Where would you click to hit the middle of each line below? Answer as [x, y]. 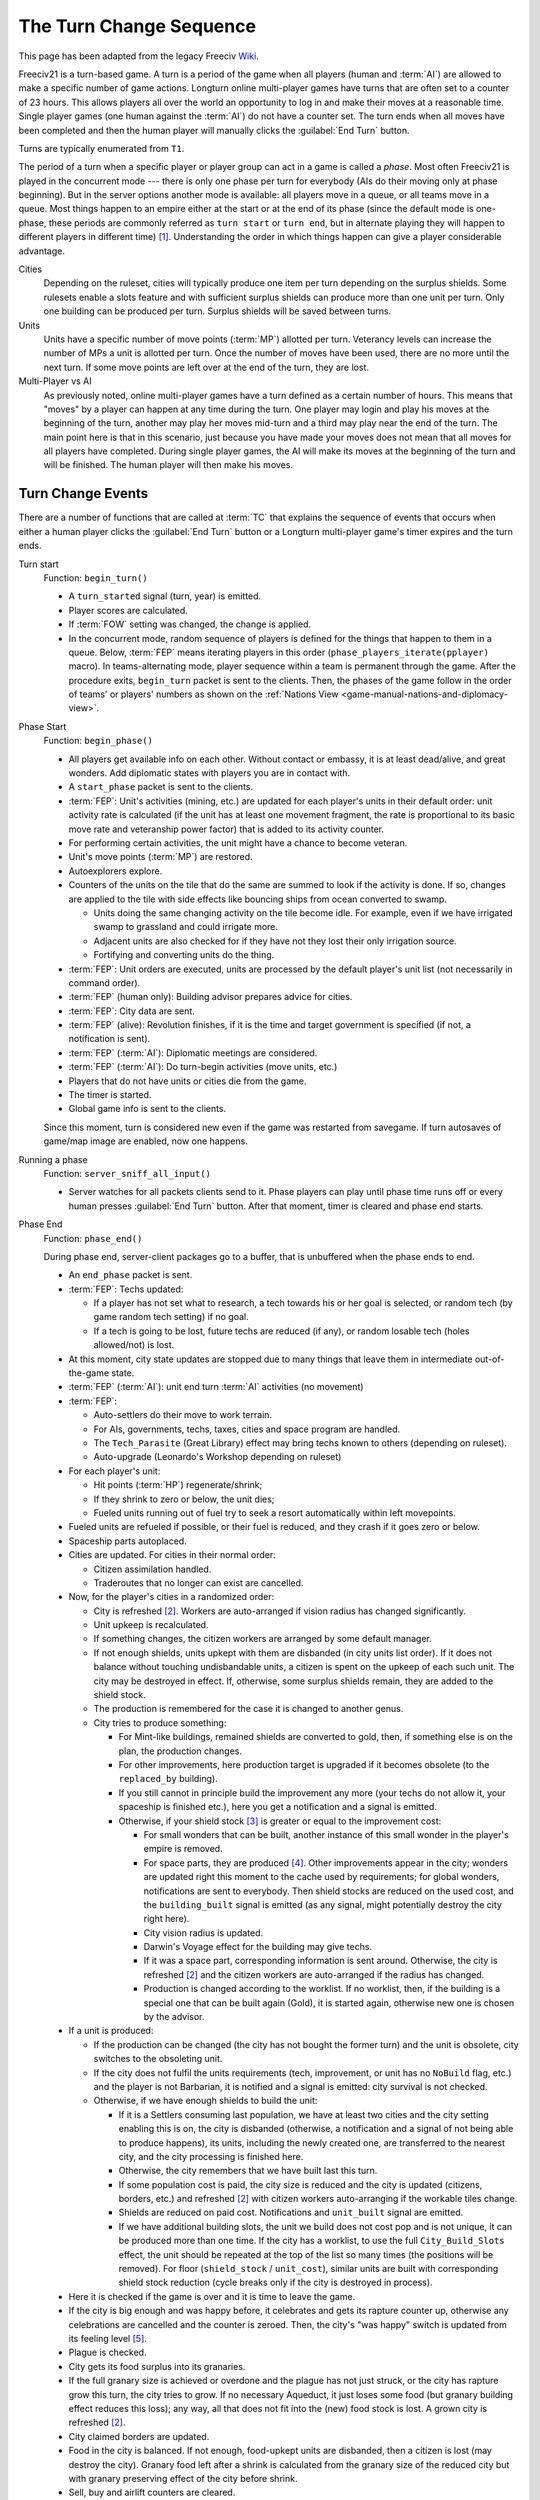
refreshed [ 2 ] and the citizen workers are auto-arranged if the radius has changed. [314, 1974]
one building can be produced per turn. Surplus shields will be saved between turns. [217, 311]
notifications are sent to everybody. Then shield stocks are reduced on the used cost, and [328, 1891]
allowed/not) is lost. [134, 1345]
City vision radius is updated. [203, 1932]
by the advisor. [174, 2017]
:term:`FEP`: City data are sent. [131, 1011]
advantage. [41, 251]
